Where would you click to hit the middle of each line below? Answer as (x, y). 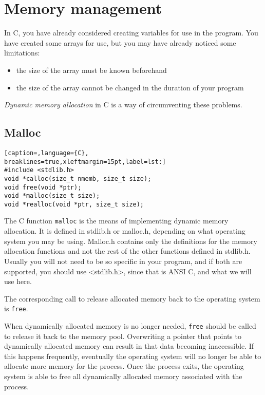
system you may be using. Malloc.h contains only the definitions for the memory (131, 241)
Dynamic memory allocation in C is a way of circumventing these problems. (123, 105)
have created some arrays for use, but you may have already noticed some (120, 42)
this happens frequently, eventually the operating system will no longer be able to (133, 356)
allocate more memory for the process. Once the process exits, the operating (124, 366)
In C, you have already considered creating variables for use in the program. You (131, 33)
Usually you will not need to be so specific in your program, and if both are (123, 261)
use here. (18, 281)
